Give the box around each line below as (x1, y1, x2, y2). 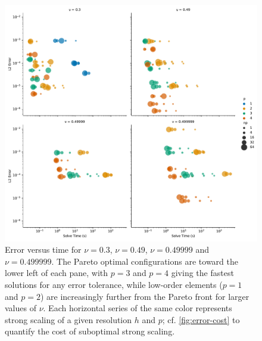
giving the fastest (171, 266, 234, 279)
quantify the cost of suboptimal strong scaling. (5, 325, 175, 337)
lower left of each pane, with (5, 266, 108, 279)
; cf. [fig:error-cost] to (162, 313, 240, 325)
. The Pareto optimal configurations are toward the (51, 255, 238, 267)
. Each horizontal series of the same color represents (43, 302, 232, 314)
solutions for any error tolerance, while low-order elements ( (5, 278, 223, 291)
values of (5, 302, 36, 314)
